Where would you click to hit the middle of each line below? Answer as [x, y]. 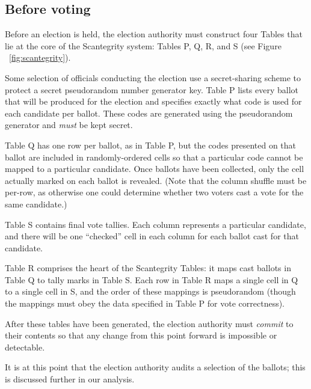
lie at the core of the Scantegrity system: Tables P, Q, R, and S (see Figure [143, 45]
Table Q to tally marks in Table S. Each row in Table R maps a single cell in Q [152, 279]
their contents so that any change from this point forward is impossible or [141, 335]
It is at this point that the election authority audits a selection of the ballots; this [155, 367]
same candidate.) [36, 204]
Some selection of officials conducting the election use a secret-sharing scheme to [153, 77]
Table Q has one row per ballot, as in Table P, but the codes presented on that [151, 145]
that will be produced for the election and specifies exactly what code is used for [153, 101]
